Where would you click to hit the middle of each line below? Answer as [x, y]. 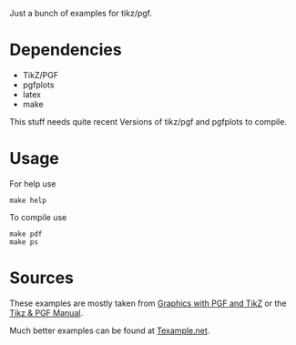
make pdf [26, 234]
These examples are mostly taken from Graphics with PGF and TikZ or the [148, 303]
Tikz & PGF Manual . [46, 312]
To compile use [38, 217]
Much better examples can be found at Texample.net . [110, 330]
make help [28, 200]
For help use [33, 183]
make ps [24, 242]
